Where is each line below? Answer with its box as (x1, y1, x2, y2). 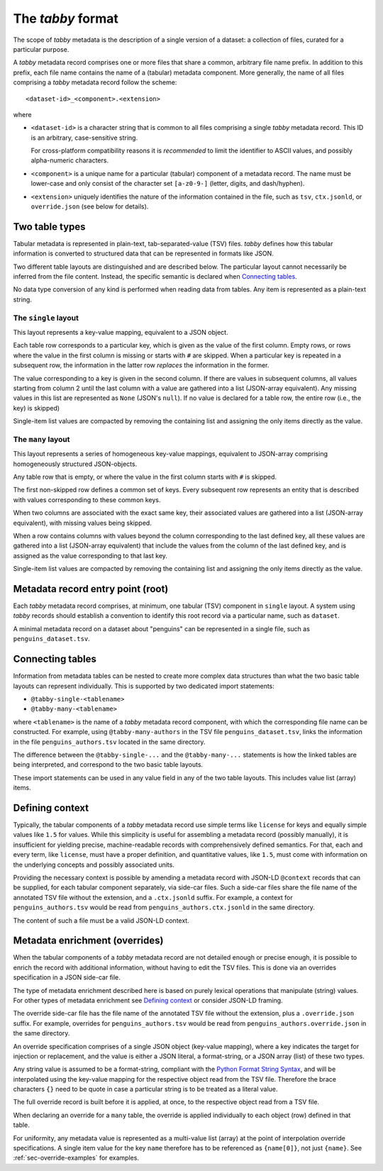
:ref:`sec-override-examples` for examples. (13, 1153, 140, 1162)
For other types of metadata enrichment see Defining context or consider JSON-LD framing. (13, 996, 283, 1004)
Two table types (13, 221, 86, 233)
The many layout (13, 434, 70, 444)
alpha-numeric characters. (30, 156, 109, 165)
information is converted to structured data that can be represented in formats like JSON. (13, 249, 274, 258)
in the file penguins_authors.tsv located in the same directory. (13, 738, 206, 746)
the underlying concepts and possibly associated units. (13, 860, 175, 869)
